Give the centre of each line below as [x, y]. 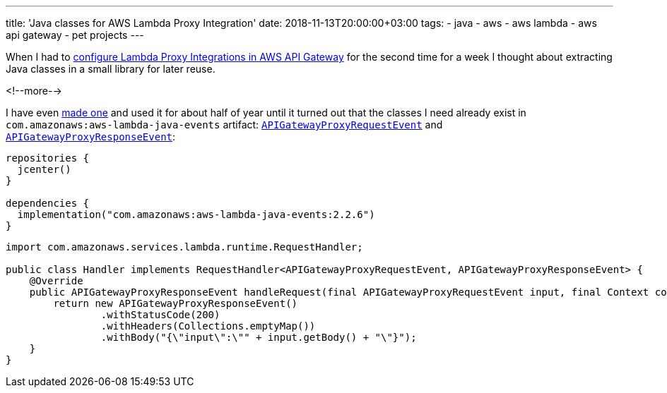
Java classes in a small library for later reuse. [111, 69]
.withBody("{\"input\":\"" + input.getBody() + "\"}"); [259, 337]
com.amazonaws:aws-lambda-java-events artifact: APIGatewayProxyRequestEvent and [224, 125]
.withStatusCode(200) [160, 315]
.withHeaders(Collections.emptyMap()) [208, 326]
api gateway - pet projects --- [75, 35]
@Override [56, 281]
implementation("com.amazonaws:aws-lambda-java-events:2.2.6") [196, 214]
